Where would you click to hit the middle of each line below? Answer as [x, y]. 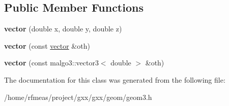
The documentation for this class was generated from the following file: [115, 79]
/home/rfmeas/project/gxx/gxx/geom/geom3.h [78, 97]
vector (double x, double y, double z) [63, 29]
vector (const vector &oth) [47, 45]
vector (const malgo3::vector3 [51, 63]
